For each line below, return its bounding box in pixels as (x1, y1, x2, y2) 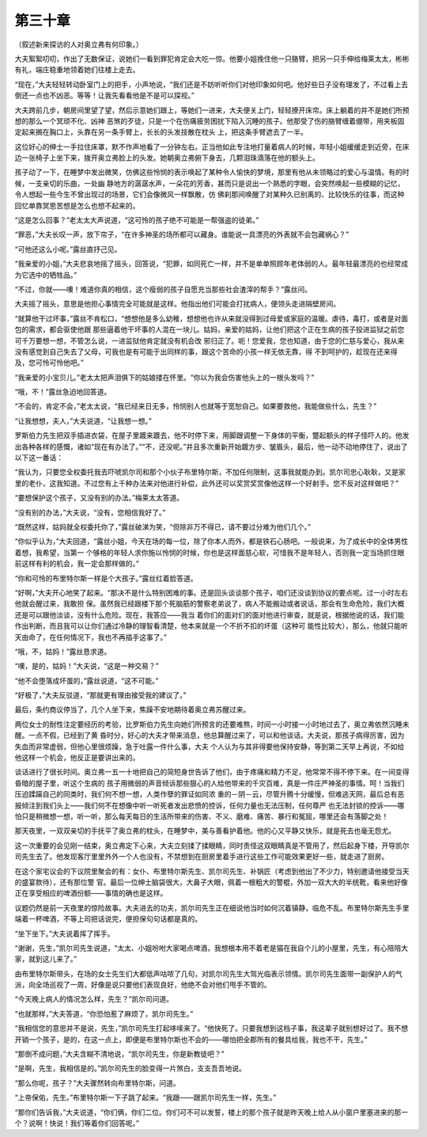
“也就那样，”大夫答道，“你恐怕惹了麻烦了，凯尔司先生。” (14, 1009, 194, 1018)
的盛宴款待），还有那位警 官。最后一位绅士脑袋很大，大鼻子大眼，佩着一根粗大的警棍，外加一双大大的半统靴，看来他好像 (14, 877, 408, 887)
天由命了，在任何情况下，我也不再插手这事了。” (14, 632, 168, 641)
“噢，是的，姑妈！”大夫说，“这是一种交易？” (14, 661, 159, 671)
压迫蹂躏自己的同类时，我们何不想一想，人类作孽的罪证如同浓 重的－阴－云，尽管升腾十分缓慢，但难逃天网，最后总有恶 (14, 789, 405, 799)
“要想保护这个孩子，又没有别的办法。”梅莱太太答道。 (14, 493, 184, 503)
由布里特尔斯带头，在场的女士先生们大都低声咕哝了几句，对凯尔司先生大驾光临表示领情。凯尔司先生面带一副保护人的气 (14, 968, 402, 978)
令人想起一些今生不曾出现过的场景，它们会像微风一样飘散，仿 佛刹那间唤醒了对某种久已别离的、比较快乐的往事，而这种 (14, 190, 405, 200)
